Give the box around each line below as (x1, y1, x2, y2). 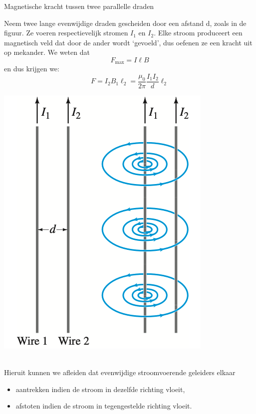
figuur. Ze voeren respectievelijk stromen (4, 27, 128, 38)
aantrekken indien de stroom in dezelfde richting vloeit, (15, 384, 185, 394)
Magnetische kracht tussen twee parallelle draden (4, 1, 154, 11)
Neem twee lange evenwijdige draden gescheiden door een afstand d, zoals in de (4, 17, 247, 28)
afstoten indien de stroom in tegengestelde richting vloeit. (15, 401, 192, 411)
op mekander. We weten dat (4, 47, 90, 57)
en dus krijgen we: (4, 63, 59, 74)
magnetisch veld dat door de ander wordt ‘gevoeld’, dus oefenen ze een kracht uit (4, 37, 253, 47)
